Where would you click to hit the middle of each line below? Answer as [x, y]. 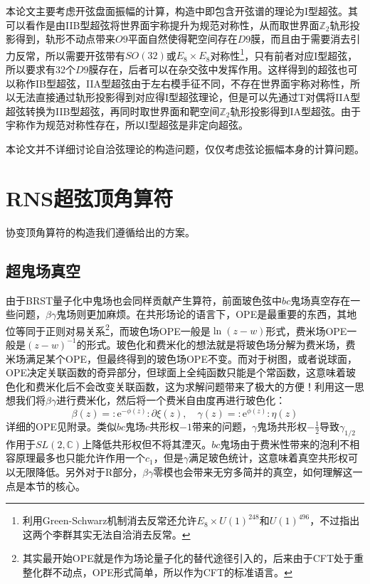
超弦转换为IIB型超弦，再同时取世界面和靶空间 [113, 111]
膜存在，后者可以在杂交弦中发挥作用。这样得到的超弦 [213, 69]
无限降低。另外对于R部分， [79, 471]
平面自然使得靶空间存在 [183, 39]
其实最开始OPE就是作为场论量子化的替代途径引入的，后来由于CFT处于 [188, 558]
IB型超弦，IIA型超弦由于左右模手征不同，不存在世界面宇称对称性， [192, 83]
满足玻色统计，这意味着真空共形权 [269, 458]
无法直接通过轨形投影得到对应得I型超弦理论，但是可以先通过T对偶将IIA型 [188, 97]
